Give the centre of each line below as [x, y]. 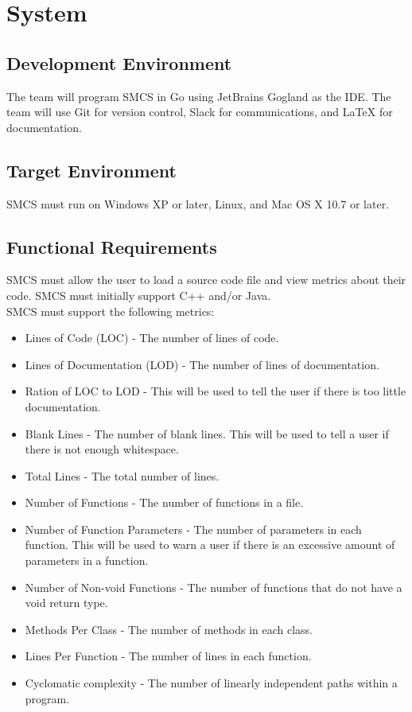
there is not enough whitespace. [102, 449]
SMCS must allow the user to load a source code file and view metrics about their [206, 280]
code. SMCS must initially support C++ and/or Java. [139, 295]
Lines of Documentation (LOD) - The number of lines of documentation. [202, 364]
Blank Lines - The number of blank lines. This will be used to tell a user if [207, 433]
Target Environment [91, 170]
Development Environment [119, 62]
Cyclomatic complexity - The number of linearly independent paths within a [211, 683]
